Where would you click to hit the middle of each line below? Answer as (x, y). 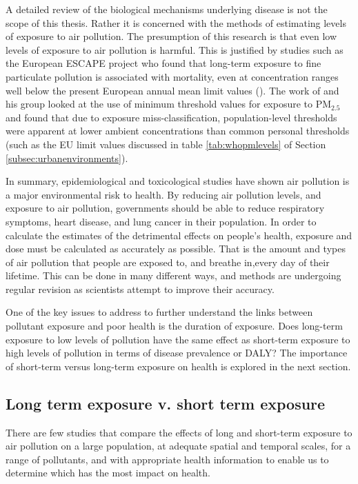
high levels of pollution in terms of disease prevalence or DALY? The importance (177, 353)
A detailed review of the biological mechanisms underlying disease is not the (167, 9)
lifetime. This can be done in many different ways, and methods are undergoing (173, 275)
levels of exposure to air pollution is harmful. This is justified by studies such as (175, 49)
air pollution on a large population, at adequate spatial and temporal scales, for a (178, 446)
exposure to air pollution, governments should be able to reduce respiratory (165, 208)
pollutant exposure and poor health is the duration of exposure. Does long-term (174, 326)
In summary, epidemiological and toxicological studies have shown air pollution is (178, 181)
